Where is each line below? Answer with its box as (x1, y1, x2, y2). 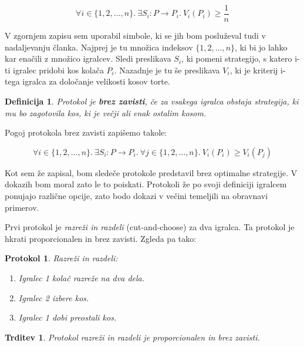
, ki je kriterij (229, 63, 278, 76)
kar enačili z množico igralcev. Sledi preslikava (5, 52, 171, 65)
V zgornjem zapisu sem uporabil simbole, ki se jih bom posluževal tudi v (5, 29, 266, 42)
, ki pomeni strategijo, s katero (181, 52, 292, 65)
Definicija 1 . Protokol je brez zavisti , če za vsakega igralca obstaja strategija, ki (5, 95, 299, 107)
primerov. (5, 201, 39, 213)
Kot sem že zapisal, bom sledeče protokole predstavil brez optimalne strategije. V (5, 166, 298, 178)
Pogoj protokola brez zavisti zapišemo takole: (5, 126, 167, 139)
